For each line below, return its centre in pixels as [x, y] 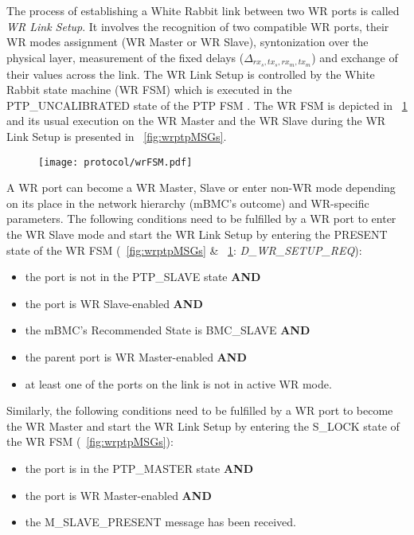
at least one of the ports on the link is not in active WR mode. [178, 383]
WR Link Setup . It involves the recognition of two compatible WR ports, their [198, 26]
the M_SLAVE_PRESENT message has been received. [160, 522]
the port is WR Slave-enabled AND [114, 303]
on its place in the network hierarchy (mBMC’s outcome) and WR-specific [188, 203]
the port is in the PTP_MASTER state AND [139, 468]
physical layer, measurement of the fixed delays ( [125, 57]
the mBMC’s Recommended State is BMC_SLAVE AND [168, 330]
